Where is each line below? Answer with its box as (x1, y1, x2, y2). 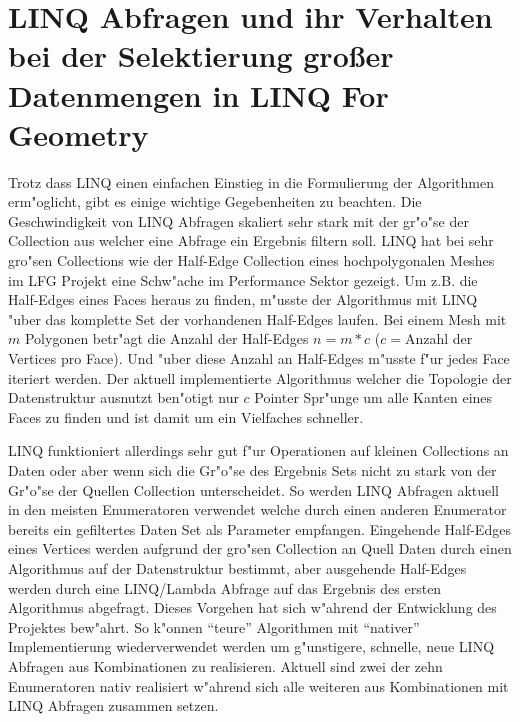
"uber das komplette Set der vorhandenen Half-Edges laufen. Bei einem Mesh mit (8, 308, 507, 329)
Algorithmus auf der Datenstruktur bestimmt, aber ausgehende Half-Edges (8, 557, 467, 578)
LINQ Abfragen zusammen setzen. (8, 695, 219, 716)
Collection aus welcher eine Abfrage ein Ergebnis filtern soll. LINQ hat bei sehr (8, 230, 494, 251)
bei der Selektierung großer (8, 35, 394, 76)
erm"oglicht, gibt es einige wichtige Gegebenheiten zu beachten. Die (8, 191, 422, 212)
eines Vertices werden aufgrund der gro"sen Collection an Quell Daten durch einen (8, 538, 512, 559)
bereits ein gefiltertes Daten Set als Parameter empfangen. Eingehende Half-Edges (8, 518, 511, 539)
